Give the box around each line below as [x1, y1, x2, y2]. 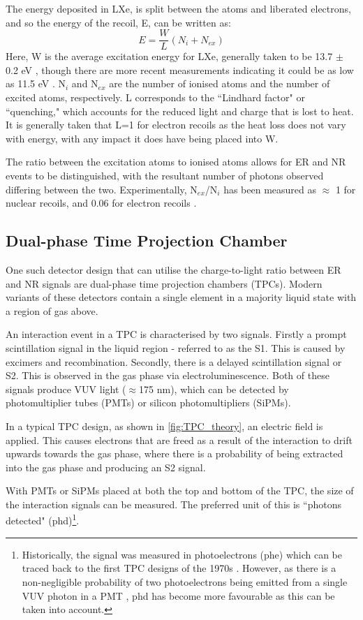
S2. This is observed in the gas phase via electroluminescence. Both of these [6, 368, 329, 383]
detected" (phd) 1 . [6, 511, 80, 528]
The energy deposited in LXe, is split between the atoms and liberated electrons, [6, 1, 351, 15]
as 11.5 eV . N [6, 76, 66, 91]
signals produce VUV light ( [6, 381, 126, 396]
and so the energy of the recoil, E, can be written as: [6, 15, 231, 29]
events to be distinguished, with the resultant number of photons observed [6, 168, 324, 182]
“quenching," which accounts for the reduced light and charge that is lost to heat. [6, 103, 354, 118]
